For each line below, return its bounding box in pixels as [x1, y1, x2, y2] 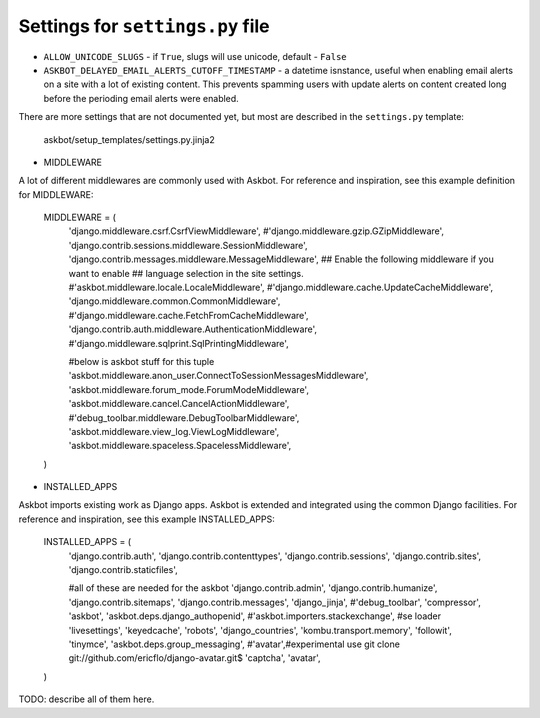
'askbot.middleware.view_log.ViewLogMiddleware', [68, 425, 280, 437]
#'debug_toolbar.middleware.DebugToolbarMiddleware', [68, 411, 300, 424]
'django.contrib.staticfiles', [68, 564, 179, 576]
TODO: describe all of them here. [18, 693, 155, 705]
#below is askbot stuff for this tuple [68, 355, 215, 367]
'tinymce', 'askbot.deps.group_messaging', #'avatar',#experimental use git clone [68, 638, 400, 650]
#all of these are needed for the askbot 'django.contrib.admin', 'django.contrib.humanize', [68, 582, 438, 594]
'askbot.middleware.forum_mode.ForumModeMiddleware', [68, 383, 310, 395]
